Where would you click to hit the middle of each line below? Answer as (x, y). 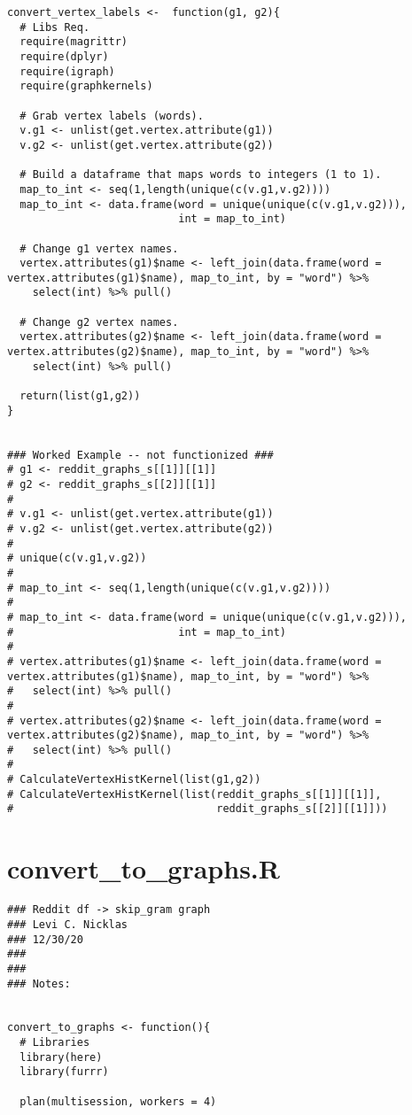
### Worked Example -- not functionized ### (140, 455)
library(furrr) (64, 1072)
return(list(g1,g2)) (80, 396)
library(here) (61, 1057)
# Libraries (55, 1043)
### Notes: (39, 983)
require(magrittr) (74, 42)
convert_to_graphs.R (144, 868)
